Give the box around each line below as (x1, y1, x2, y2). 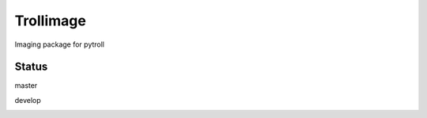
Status (14, 60, 48, 74)
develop (14, 95, 41, 105)
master (14, 81, 38, 90)
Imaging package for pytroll (14, 40, 104, 49)
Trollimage (14, 12, 86, 29)
